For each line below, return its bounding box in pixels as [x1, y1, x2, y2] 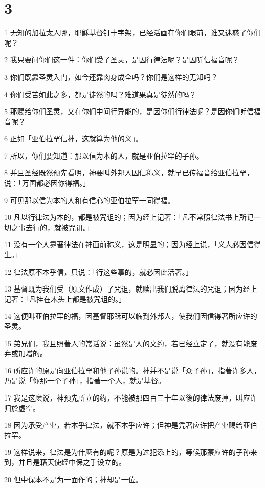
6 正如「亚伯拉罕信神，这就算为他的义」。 [4, 133, 143, 144]
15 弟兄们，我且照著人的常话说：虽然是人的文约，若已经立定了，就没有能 [4, 338, 250, 348]
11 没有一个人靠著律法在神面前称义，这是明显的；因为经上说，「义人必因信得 [4, 239, 261, 250]
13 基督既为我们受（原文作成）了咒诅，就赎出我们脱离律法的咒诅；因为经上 [4, 283, 257, 294]
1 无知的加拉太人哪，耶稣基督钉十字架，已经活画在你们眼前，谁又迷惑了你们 [4, 27, 261, 38]
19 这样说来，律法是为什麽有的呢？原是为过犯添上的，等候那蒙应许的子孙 [4, 447, 250, 457]
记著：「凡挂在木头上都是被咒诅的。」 [4, 293, 126, 304]
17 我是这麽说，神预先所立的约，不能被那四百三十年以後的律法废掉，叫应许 [4, 392, 257, 403]
